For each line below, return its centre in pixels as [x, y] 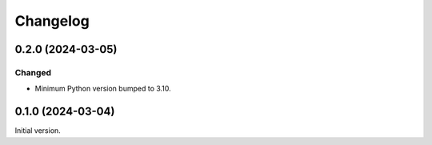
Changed [33, 72]
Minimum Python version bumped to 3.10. [103, 89]
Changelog [52, 21]
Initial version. [38, 131]
